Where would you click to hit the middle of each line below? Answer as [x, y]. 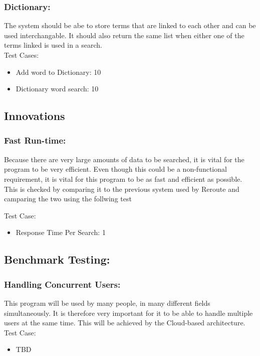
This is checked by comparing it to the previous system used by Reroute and [122, 189]
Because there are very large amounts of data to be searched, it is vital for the [124, 159]
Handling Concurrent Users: [62, 284]
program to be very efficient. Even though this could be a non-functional [115, 169]
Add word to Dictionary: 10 [58, 72]
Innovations [35, 116]
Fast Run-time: [35, 140]
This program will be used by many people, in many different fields [107, 303]
